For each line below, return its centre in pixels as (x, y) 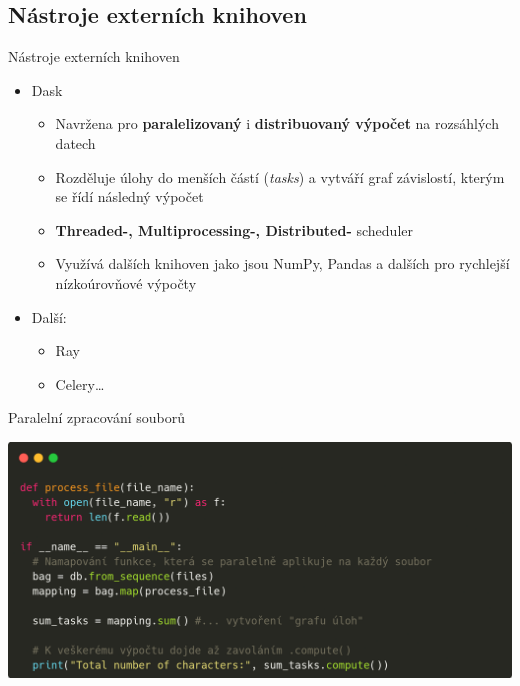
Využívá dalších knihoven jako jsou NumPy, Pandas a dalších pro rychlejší (282, 263)
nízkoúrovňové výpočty (126, 282)
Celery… (80, 383)
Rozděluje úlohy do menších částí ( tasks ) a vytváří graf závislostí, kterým (280, 176)
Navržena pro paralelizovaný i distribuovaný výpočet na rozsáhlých (277, 123)
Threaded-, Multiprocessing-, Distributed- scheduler (234, 229)
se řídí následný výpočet (129, 196)
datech (75, 142)
